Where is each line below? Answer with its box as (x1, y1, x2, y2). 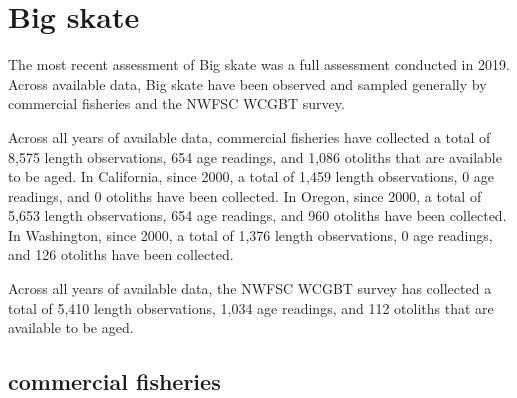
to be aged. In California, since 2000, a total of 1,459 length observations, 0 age (8, 166, 495, 187)
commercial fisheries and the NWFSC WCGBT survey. (8, 93, 345, 114)
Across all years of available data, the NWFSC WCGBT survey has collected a (8, 278, 492, 299)
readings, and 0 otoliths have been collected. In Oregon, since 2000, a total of (8, 185, 482, 206)
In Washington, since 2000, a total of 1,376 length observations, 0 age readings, (8, 224, 493, 245)
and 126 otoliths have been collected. (8, 244, 234, 265)
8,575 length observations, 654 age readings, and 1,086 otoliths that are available (8, 146, 502, 167)
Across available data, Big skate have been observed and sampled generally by (8, 73, 487, 94)
